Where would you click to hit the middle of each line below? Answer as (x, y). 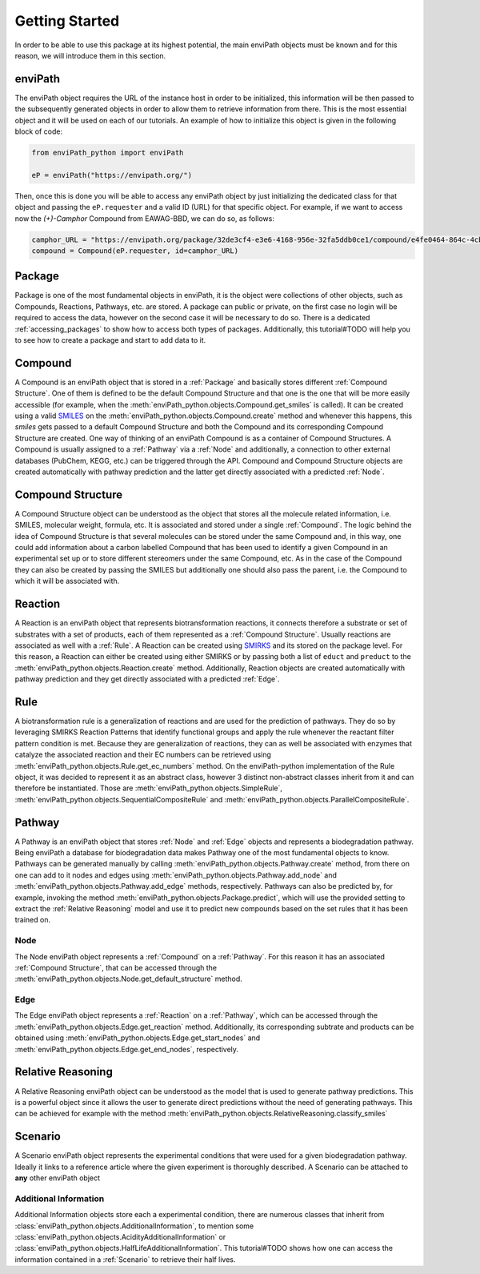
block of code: (39, 131)
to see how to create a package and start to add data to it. (110, 340)
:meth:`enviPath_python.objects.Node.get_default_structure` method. (129, 979)
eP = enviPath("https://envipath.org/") (112, 175)
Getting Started (67, 21)
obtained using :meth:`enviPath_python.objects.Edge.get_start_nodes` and (138, 1038)
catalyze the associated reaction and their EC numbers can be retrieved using (143, 755)
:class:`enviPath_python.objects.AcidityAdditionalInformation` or (120, 1236)
